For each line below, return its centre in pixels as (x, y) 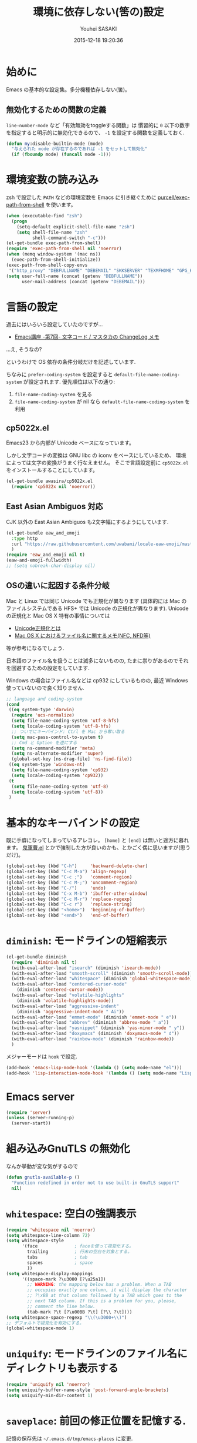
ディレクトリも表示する (62, 1369)
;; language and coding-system (44, 699)
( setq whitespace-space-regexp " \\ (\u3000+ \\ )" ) (67, 1317)
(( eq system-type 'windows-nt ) (47, 765)
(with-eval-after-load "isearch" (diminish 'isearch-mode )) (86, 968)
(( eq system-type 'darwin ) (42, 710)
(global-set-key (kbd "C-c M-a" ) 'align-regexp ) (67, 872)
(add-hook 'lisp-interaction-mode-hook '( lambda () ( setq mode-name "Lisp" (101, 1073)
